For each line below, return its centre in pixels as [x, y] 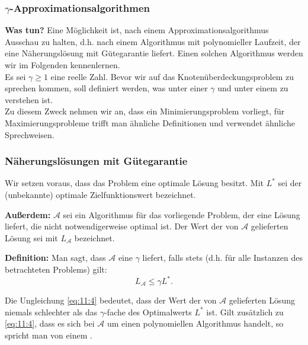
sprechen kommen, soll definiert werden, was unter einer [106, 88]
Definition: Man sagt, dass [55, 258]
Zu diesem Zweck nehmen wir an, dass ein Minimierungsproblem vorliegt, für [145, 111]
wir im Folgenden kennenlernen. [62, 65]
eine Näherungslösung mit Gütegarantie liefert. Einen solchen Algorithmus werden [154, 53]
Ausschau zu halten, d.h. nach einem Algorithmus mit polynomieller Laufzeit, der [153, 41]
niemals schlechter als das [51, 312]
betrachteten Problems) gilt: [56, 269]
